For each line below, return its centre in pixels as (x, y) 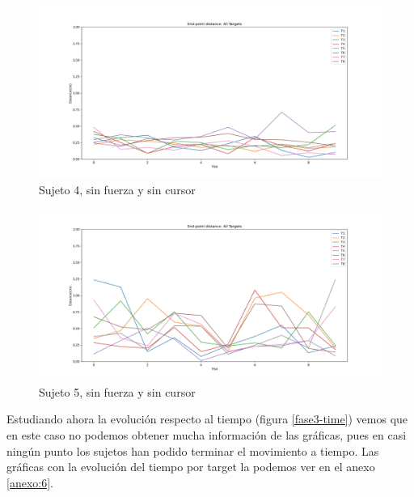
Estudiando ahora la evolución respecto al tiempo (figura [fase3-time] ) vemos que (207, 419)
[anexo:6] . (30, 482)
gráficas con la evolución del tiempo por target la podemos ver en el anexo (191, 467)
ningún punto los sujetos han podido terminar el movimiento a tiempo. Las (193, 450)
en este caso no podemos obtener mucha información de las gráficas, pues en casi (207, 434)
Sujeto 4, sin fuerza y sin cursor (117, 189)
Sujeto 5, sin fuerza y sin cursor (117, 391)
